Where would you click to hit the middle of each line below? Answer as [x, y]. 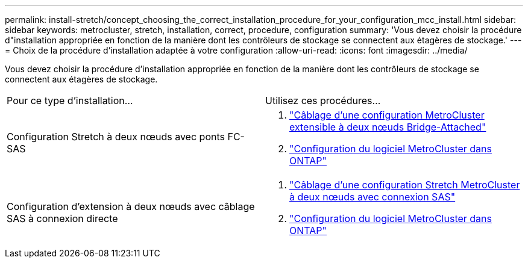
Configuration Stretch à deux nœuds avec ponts [116, 137]
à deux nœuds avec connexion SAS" [372, 197]
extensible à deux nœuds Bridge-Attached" [388, 127]
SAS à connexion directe [62, 218]
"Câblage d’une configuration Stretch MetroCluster [405, 185]
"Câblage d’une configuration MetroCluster [387, 115]
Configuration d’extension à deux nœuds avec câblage [131, 206]
